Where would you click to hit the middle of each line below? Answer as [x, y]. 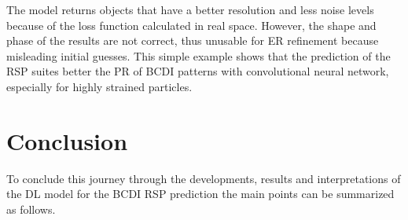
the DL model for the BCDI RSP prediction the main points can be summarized [200, 194]
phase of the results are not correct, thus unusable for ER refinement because [193, 40]
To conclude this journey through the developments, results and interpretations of [204, 178]
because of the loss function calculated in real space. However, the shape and [191, 25]
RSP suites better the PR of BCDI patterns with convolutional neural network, [198, 71]
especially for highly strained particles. [99, 86]
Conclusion [67, 140]
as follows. [31, 209]
